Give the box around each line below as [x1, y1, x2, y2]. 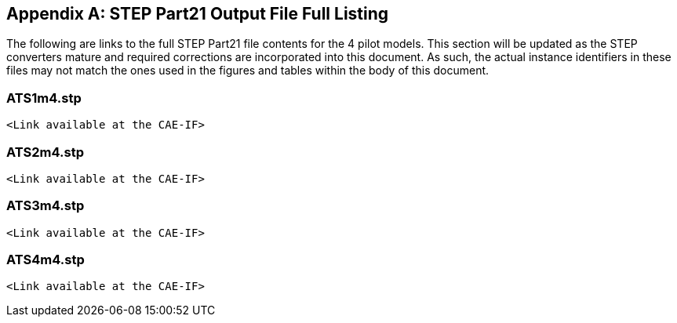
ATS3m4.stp [6, 198, 85, 214]
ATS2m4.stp [6, 143, 84, 160]
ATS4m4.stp [6, 252, 85, 268]
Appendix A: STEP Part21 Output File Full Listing [6, 4, 389, 24]
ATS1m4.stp [6, 89, 82, 106]
